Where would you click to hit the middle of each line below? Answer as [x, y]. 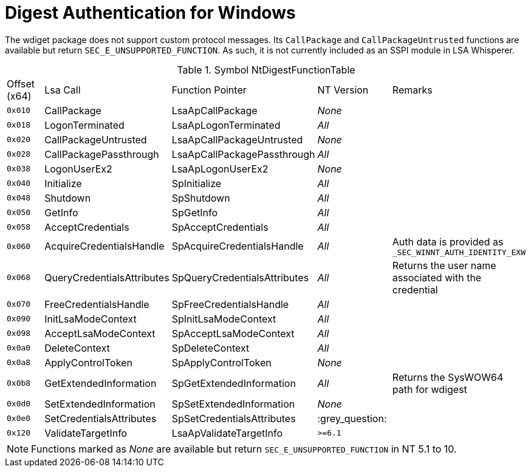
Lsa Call [63, 90]
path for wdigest [430, 389]
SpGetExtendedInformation [234, 383]
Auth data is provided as [448, 241]
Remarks [412, 90]
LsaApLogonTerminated [226, 125]
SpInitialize [197, 183]
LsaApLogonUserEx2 [220, 169]
